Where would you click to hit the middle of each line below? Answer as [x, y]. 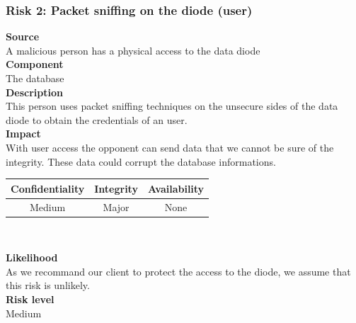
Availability [176, 188]
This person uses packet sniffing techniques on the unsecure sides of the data [172, 106]
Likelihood [32, 257]
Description [35, 92]
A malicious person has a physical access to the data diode [133, 50]
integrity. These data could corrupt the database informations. [141, 161]
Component [35, 64]
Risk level [30, 299]
